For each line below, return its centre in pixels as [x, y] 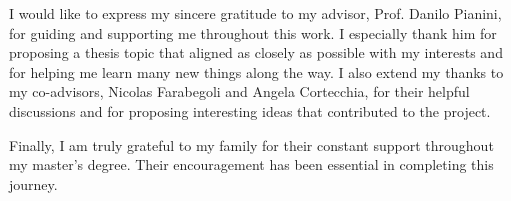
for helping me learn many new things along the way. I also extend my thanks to [256, 71]
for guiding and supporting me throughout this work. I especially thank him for [253, 32]
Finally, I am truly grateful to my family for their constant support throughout [251, 144]
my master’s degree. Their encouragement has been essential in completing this [251, 164]
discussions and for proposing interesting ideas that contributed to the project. [250, 110]
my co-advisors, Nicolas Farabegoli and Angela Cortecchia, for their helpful [239, 91]
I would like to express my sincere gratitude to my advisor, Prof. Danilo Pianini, [255, 13]
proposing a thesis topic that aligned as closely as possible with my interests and [256, 52]
